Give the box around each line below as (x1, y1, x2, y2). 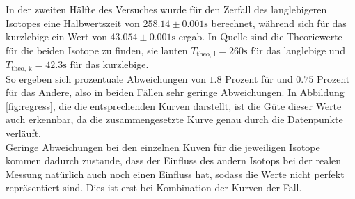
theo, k (11, 65, 32, 72)
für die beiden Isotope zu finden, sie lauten (6, 42, 188, 57)
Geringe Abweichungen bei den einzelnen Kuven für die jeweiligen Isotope (6, 139, 320, 154)
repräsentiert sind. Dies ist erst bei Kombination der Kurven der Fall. (6, 180, 302, 195)
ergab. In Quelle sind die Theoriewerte (178, 29, 342, 44)
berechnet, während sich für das (211, 15, 347, 30)
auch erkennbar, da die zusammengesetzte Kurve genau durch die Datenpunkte (6, 112, 343, 127)
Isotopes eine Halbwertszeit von (6, 15, 140, 30)
